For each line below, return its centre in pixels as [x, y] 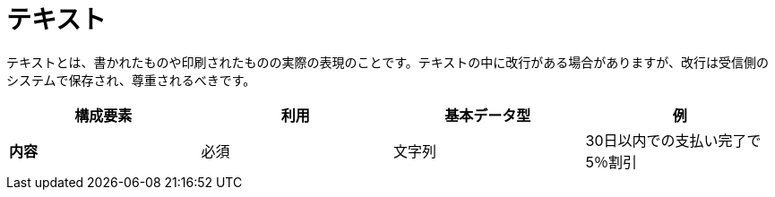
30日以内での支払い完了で [673, 140]
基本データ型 [488, 115]
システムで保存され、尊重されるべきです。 [131, 80]
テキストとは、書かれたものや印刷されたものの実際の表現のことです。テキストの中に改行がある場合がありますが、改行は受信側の [388, 62]
